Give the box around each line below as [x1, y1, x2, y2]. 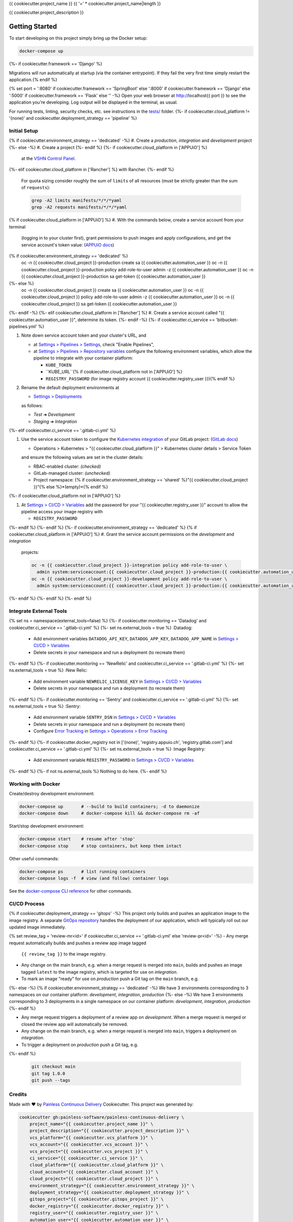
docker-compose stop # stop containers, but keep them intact [19, 843, 182, 849]
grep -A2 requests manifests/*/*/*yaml [31, 204, 127, 210]
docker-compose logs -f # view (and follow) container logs [19, 875, 169, 881]
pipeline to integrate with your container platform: [33, 355, 133, 361]
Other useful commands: [9, 855, 59, 861]
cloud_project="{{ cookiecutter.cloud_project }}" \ [29, 1176, 159, 1181]
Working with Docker [9, 780, 61, 787]
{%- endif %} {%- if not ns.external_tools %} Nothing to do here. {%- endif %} [9, 768, 167, 774]
